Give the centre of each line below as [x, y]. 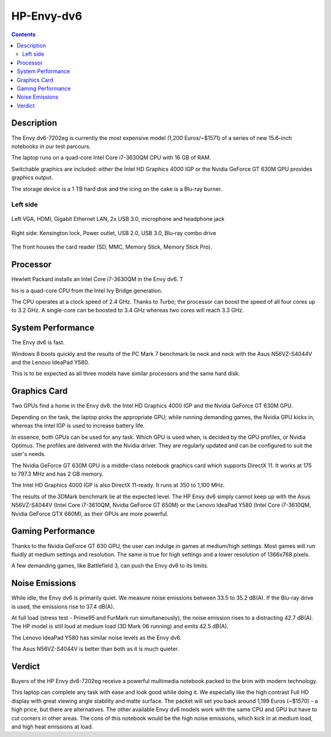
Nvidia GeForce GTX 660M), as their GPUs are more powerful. [90, 514]
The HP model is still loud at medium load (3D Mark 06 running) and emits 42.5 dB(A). [120, 627]
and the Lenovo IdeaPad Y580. [50, 363]
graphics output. [32, 177]
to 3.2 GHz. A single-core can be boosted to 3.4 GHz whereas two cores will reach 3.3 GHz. [128, 311]
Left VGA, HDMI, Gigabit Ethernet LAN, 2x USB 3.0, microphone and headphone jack [118, 219]
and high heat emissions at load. [52, 727]
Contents [24, 34]
